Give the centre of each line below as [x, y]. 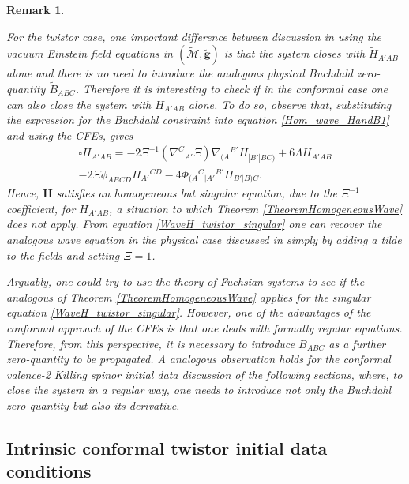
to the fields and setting [63, 255]
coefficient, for [41, 208]
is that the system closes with [295, 53]
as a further [357, 343]
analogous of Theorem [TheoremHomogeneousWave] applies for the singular [189, 296]
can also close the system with [79, 104]
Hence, [23, 193]
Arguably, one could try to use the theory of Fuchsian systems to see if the [186, 281]
